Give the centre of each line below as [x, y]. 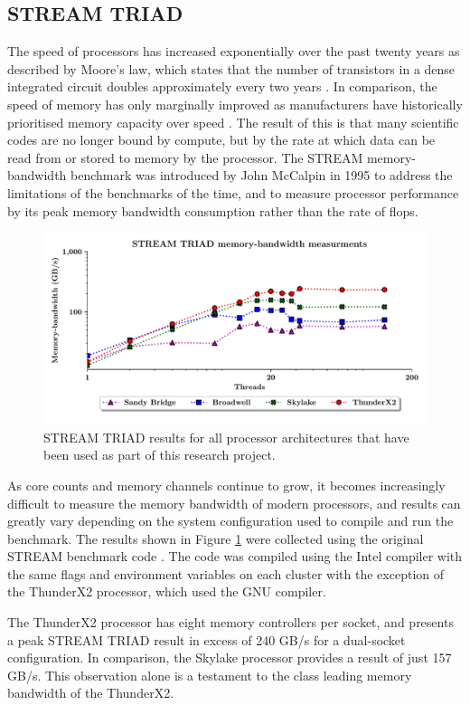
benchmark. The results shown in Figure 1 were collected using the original [216, 538]
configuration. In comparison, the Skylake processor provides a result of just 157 [230, 657]
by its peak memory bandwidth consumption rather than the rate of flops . [213, 210]
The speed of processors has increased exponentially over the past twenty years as [234, 51]
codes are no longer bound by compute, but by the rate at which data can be [221, 140]
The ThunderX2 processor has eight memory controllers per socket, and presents [230, 622]
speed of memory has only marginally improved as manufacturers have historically [235, 104]
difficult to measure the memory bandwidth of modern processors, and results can [234, 503]
